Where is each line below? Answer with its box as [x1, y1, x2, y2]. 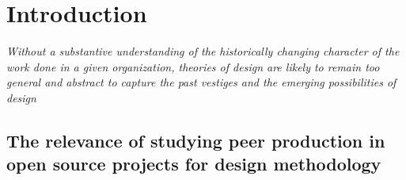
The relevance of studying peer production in [6, 128, 385, 152]
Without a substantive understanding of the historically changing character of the [6, 43, 400, 59]
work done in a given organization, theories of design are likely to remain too [6, 58, 380, 75]
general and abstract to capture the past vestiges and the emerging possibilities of [6, 74, 397, 90]
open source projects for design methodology [6, 151, 381, 176]
